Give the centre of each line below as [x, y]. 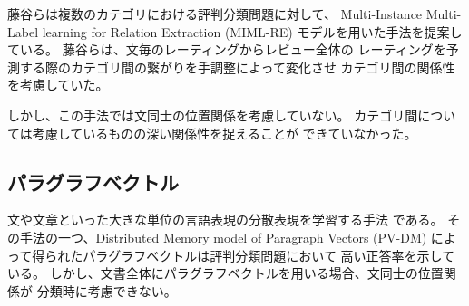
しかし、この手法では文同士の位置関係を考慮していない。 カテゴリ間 [213, 115]
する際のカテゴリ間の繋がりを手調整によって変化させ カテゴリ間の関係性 [237, 67]
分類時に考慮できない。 [107, 290]
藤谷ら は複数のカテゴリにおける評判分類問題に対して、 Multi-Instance [215, 14]
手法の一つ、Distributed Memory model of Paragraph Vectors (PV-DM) [223, 237]
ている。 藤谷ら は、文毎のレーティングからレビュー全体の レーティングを [227, 49]
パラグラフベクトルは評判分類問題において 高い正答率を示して [269, 255]
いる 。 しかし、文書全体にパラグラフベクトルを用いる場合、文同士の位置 [225, 273]
